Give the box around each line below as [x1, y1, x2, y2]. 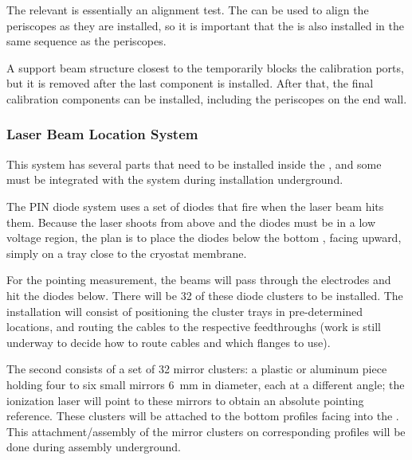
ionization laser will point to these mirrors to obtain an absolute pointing [6, 392, 364, 408]
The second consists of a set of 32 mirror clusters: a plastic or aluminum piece [6, 361, 387, 377]
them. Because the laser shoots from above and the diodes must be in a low [6, 213, 376, 230]
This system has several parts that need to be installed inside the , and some [6, 155, 382, 172]
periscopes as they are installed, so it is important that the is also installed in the [6, 17, 404, 33]
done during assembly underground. [6, 439, 181, 455]
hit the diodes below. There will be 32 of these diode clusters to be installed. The [6, 287, 403, 303]
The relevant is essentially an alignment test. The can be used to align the [6, 2, 369, 18]
